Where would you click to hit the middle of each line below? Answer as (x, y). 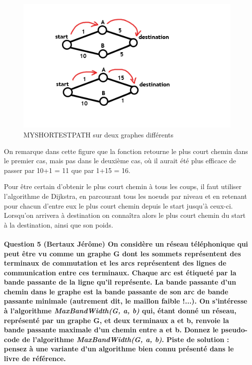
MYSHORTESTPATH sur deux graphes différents (99, 134)
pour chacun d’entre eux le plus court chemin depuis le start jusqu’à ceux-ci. (118, 205)
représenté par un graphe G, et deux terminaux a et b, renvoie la (116, 320)
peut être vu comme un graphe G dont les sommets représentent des (123, 253)
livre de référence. (35, 358)
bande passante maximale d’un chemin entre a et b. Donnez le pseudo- (126, 330)
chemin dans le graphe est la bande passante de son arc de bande (116, 291)
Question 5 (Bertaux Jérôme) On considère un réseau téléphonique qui (126, 243)
